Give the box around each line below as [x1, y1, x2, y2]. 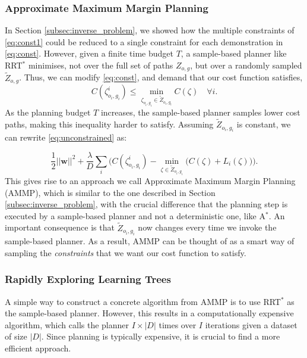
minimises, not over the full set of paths [28, 59, 173, 71]
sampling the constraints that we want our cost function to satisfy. [5, 246, 246, 259]
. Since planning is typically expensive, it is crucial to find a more [41, 330, 280, 343]
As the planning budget [5, 106, 91, 119]
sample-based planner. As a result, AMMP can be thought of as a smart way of [5, 235, 295, 247]
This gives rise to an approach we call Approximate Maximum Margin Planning [5, 175, 296, 187]
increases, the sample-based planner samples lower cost [100, 106, 300, 119]
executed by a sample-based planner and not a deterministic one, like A [5, 209, 265, 222]
